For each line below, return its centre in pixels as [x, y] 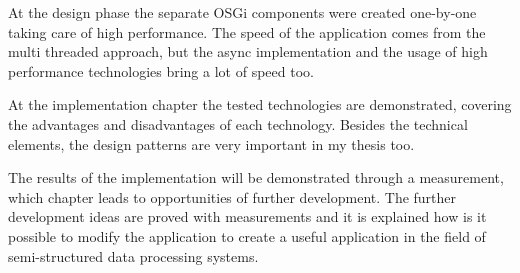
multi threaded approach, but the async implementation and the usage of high [248, 51]
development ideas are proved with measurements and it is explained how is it [247, 216]
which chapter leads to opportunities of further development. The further [232, 196]
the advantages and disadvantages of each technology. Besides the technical [238, 123]
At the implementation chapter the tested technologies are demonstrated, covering [260, 104]
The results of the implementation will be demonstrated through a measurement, [256, 177]
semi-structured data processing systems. [133, 255]
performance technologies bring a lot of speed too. [161, 70]
